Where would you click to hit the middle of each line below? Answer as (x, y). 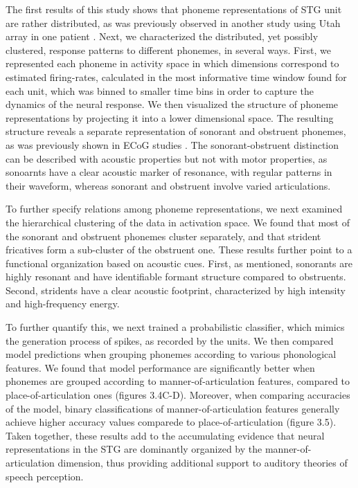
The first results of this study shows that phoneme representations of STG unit (174, 9)
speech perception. (45, 476)
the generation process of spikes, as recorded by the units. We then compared (170, 340)
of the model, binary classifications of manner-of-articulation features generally (173, 408)
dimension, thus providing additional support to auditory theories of (203, 462)
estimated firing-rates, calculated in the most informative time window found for (176, 76)
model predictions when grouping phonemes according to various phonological (171, 354)
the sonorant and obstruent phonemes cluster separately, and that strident (163, 236)
